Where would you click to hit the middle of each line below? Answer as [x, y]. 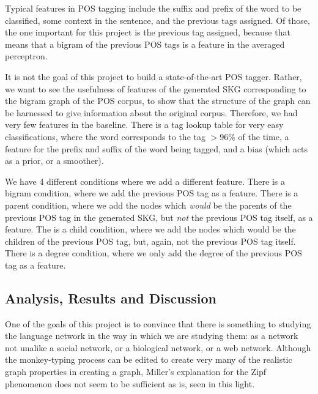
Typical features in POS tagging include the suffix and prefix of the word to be [153, 8]
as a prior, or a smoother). [54, 161]
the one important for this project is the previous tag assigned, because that [148, 32]
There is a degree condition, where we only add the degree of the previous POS [153, 253]
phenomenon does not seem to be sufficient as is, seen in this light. [130, 383]
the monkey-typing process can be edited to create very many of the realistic [149, 359]
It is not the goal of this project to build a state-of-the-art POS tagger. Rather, [153, 76]
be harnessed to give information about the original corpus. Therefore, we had [151, 112]
